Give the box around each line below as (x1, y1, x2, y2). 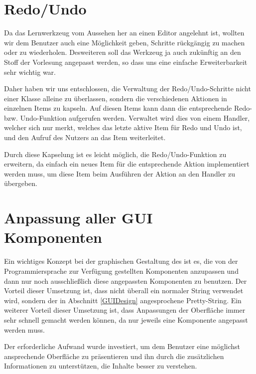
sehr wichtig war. (4, 66, 56, 77)
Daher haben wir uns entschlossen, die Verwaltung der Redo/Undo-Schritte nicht (4, 83, 251, 94)
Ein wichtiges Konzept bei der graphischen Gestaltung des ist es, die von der (4, 256, 238, 266)
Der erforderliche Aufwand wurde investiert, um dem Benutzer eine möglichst (4, 341, 241, 352)
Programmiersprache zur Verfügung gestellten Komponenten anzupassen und (4, 265, 239, 276)
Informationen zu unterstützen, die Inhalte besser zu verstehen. (4, 361, 197, 371)
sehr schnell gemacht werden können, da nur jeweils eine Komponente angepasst (4, 314, 248, 325)
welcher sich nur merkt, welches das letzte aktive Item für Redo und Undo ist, (4, 122, 242, 133)
